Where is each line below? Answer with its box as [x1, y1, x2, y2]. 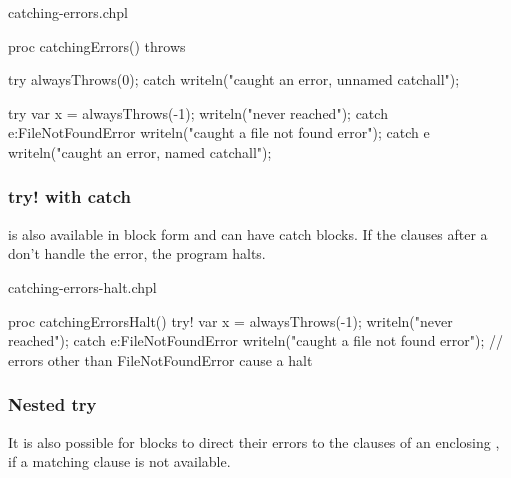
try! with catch [8, 184, 131, 209]
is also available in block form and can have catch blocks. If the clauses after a [8, 223, 488, 244]
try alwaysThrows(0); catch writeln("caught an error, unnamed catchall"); [8, 69, 460, 90]
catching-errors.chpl [8, 2, 128, 22]
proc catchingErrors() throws [8, 35, 186, 56]
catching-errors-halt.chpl [8, 276, 157, 297]
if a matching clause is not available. [8, 451, 231, 472]
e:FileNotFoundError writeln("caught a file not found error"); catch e [8, 122, 430, 143]
